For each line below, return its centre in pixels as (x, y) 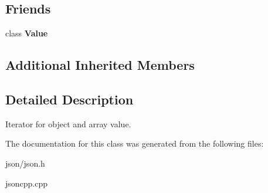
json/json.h (25, 163)
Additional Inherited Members (100, 65)
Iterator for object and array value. (68, 123)
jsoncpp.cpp (27, 183)
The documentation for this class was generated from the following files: (135, 143)
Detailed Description (69, 99)
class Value (27, 33)
